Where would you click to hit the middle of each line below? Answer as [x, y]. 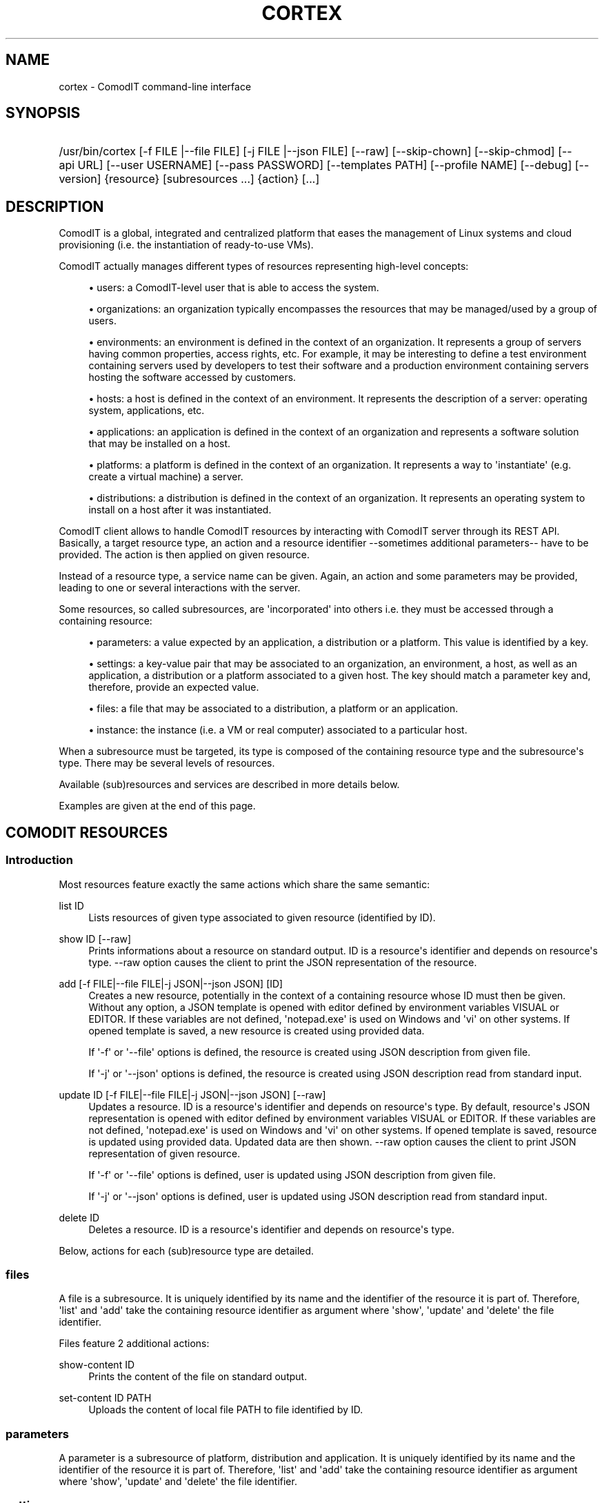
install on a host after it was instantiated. [180, 510]
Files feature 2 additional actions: [134, 1344]
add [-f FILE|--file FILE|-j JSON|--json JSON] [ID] [171, 983]
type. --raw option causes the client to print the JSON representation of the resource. [283, 962]
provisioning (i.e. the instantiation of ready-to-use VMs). [186, 245]
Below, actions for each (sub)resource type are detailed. [187, 1250]
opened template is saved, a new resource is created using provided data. [256, 1030]
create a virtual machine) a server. [166, 477]
